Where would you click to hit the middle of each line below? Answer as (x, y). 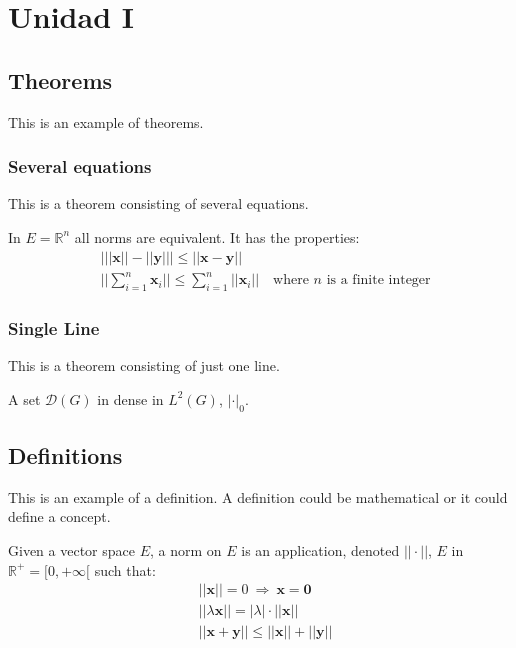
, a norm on (185, 549)
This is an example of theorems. (106, 121)
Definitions (65, 454)
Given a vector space (71, 549)
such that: (125, 569)
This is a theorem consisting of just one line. (144, 365)
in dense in (130, 398)
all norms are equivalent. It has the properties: (217, 236)
